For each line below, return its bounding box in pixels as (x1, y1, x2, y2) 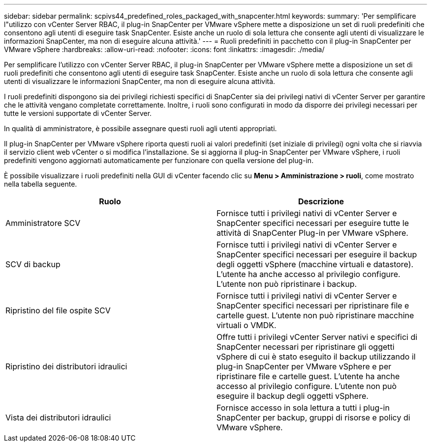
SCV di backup (5, 259, 61, 269)
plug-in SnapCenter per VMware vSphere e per (216, 362, 392, 371)
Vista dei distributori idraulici (5, 413, 111, 422)
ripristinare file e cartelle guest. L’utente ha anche (216, 371, 400, 381)
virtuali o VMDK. (216, 320, 277, 330)
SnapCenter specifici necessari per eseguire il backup (216, 250, 417, 259)
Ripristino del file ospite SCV (5, 306, 111, 315)
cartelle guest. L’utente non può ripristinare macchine (216, 310, 414, 320)
